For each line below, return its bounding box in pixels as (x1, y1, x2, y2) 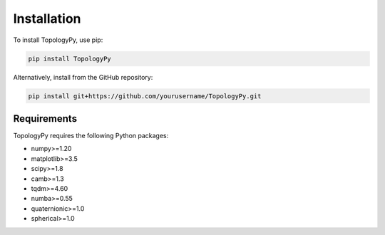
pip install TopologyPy (28, 54, 112, 63)
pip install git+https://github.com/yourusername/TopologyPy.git (28, 92, 262, 100)
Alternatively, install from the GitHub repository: (13, 73, 153, 81)
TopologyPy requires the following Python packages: (13, 132, 169, 140)
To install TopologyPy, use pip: (13, 36, 103, 44)
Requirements (13, 113, 78, 125)
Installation (13, 11, 81, 26)
